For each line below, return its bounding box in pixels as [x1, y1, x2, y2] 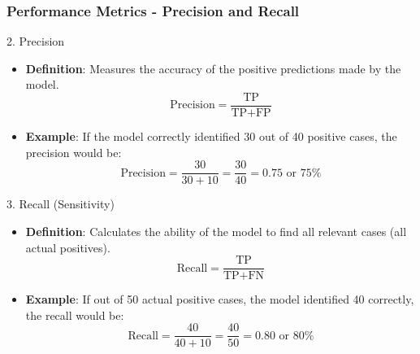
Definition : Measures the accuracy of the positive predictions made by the [25, 59, 401, 76]
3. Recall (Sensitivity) [6, 195, 115, 212]
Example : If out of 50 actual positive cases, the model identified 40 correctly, [25, 291, 414, 308]
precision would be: [25, 143, 122, 160]
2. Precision [6, 33, 65, 50]
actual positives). [25, 238, 110, 256]
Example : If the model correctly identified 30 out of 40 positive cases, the [25, 128, 397, 145]
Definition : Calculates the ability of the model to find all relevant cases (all [25, 222, 407, 239]
